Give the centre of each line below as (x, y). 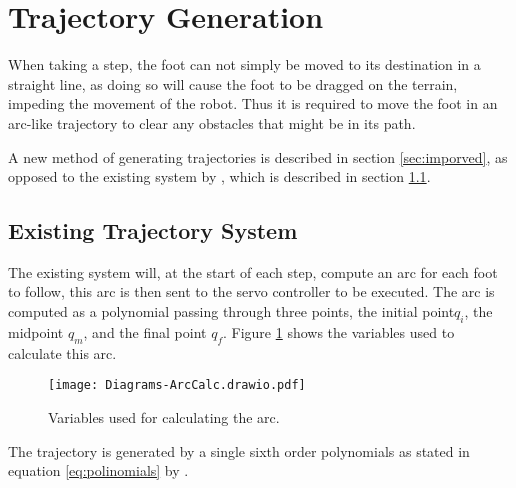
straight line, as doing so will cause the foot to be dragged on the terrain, (233, 83)
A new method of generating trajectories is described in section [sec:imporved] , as (258, 156)
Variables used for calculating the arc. (164, 416)
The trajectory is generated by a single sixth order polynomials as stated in (239, 450)
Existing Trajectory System (153, 230)
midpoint (36, 331)
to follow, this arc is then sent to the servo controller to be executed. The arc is (251, 291)
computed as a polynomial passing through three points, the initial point (231, 311)
